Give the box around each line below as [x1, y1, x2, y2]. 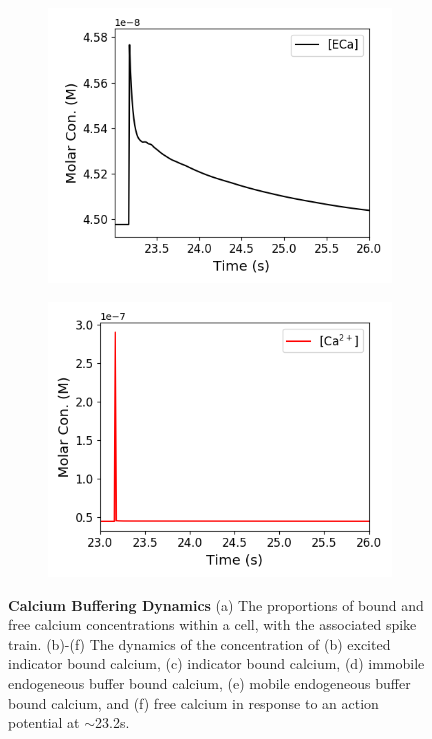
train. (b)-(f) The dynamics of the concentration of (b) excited [8, 633, 391, 654]
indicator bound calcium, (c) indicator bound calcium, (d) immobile [8, 653, 425, 674]
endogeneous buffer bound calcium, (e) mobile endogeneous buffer [8, 672, 411, 693]
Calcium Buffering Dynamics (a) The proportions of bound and [8, 594, 424, 615]
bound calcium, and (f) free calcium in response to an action [8, 692, 379, 713]
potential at [8, 712, 80, 733]
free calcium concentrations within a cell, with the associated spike [8, 614, 417, 635]
